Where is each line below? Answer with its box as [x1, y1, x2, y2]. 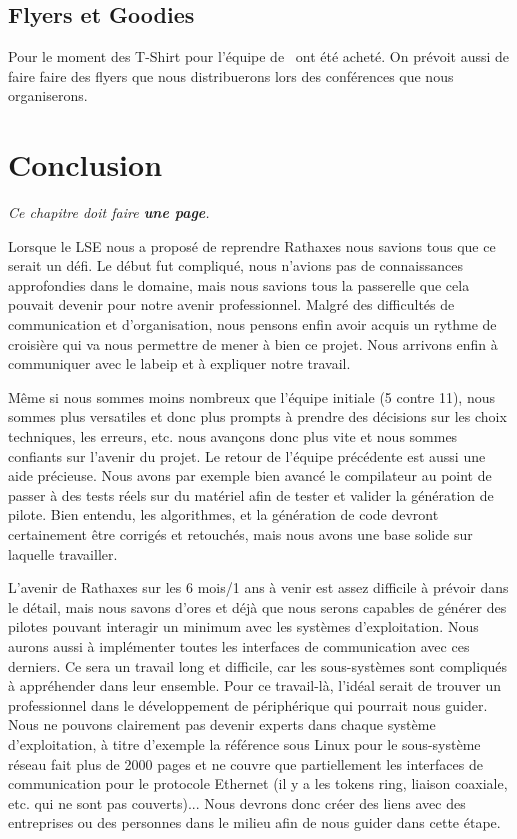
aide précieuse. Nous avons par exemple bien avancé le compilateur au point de [8, 465, 492, 486]
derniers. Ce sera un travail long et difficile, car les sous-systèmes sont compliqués [8, 655, 508, 676]
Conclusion [8, 144, 163, 185]
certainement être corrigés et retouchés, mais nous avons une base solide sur [8, 524, 473, 545]
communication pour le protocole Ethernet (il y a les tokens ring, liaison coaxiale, [8, 773, 508, 794]
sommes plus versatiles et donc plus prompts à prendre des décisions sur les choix [8, 406, 507, 427]
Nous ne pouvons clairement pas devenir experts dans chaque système [8, 714, 436, 735]
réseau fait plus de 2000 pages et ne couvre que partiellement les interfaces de [8, 753, 483, 774]
